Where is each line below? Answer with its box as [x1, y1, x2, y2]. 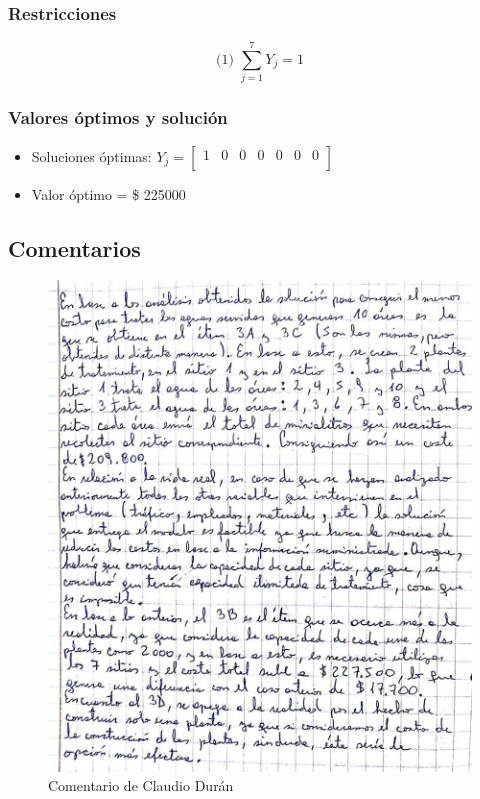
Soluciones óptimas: [31, 145, 152, 166]
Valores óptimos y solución [8, 105, 228, 130]
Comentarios [8, 232, 141, 263]
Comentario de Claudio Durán [48, 775, 234, 796]
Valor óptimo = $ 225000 [31, 183, 186, 204]
